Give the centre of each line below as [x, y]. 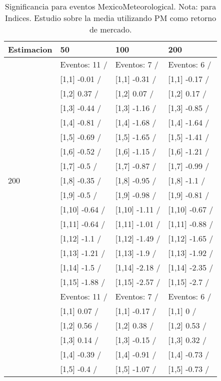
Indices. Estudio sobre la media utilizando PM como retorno [111, 18]
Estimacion [30, 49]
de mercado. [110, 29]
